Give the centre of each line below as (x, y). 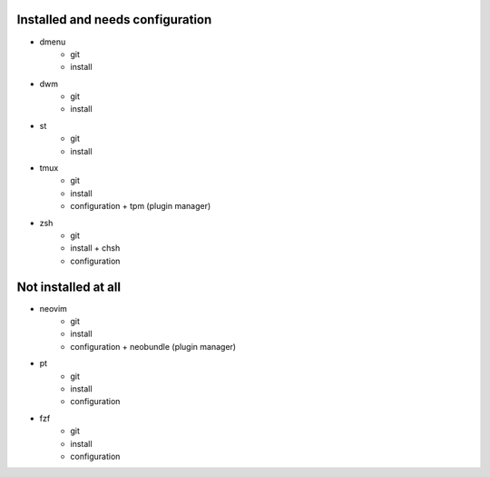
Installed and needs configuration (114, 20)
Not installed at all (69, 287)
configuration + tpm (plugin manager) (141, 206)
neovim (54, 308)
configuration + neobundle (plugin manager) (153, 346)
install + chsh (95, 248)
